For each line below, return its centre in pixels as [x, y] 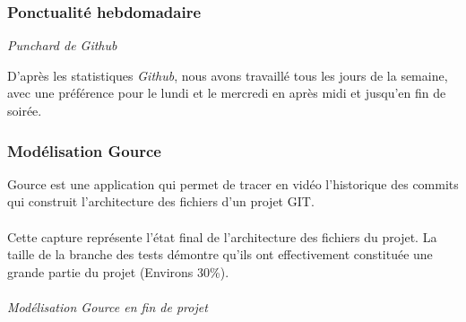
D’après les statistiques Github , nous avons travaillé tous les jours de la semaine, [228, 75]
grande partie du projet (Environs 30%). [118, 271]
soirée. [25, 110]
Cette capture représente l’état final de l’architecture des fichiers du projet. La [222, 236]
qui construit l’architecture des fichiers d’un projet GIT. [161, 201]
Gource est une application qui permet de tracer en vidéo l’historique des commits [233, 183]
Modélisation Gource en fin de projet [108, 306]
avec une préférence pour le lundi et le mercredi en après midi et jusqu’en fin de [227, 93]
